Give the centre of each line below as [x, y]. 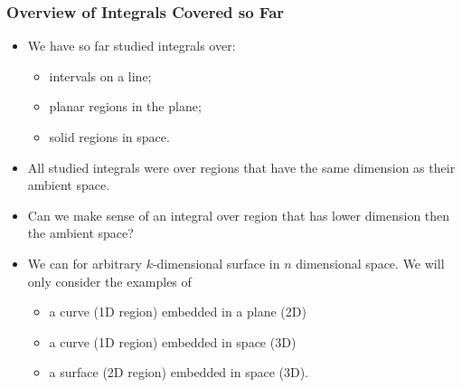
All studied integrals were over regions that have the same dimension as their [241, 167]
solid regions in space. [109, 137]
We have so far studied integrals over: [132, 46]
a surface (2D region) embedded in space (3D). [179, 372]
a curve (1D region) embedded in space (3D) [173, 341]
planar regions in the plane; [125, 106]
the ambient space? [80, 233]
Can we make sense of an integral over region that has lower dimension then [239, 215]
